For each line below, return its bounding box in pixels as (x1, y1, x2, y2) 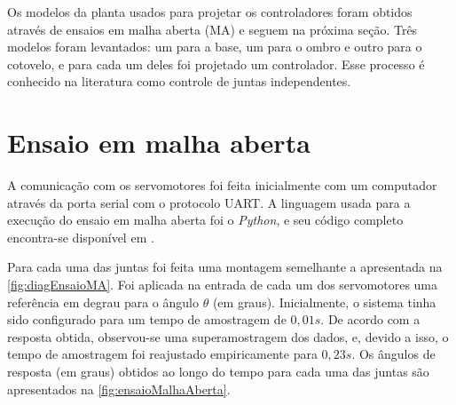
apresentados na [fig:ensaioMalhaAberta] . (7, 379, 231, 398)
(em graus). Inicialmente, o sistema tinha (212, 292, 436, 311)
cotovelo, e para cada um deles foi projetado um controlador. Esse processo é (7, 54, 425, 73)
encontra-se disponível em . (7, 227, 154, 246)
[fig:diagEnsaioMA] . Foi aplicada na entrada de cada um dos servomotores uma (7, 275, 438, 294)
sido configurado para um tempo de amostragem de (7, 310, 287, 329)
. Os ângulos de (351, 345, 436, 363)
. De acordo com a (320, 310, 421, 329)
